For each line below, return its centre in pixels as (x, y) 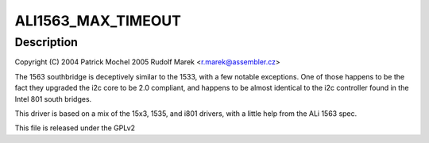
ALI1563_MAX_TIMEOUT (98, 21)
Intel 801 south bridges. (53, 99)
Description (46, 42)
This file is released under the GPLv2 (75, 128)
